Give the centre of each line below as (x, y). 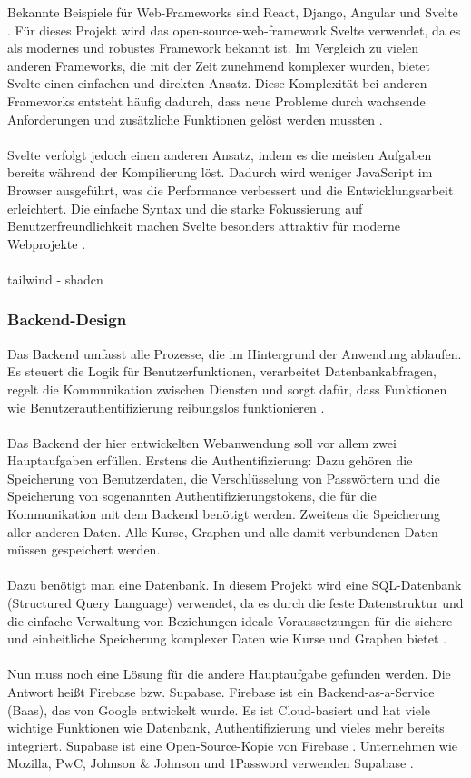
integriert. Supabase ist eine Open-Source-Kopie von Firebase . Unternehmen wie (233, 745)
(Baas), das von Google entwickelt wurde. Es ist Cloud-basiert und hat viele (219, 709)
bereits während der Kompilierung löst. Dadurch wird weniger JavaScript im (220, 172)
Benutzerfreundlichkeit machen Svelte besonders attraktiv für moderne (204, 226)
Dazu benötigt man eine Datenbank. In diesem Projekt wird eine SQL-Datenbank (235, 585)
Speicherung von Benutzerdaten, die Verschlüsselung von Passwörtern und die (224, 478)
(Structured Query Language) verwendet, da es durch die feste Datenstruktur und (235, 603)
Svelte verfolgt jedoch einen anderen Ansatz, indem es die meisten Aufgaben (220, 154)
